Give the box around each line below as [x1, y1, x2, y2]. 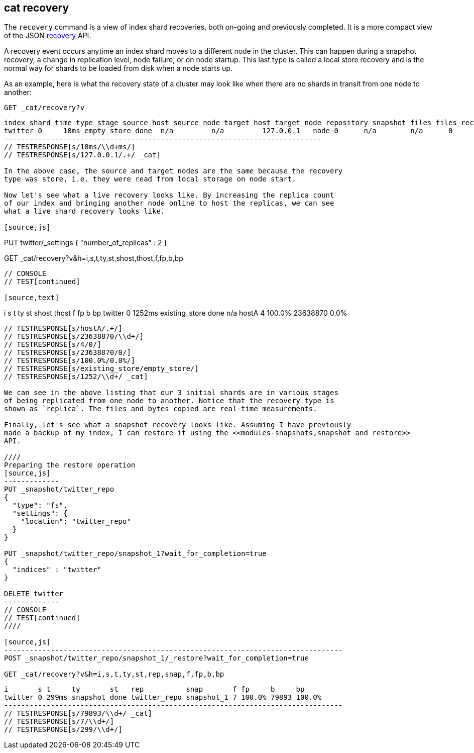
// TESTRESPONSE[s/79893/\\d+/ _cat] [4, 709, 153, 718]
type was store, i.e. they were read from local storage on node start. [4, 175, 296, 183]
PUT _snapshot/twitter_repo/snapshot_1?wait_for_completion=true [4, 549, 267, 558]
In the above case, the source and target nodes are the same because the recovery [4, 167, 343, 175]
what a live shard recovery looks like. [4, 207, 165, 216]
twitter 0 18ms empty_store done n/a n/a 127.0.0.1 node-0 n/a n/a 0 [4, 127, 453, 135]
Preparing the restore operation [4, 461, 136, 469]
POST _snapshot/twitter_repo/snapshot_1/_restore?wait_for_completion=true [4, 654, 309, 663]
